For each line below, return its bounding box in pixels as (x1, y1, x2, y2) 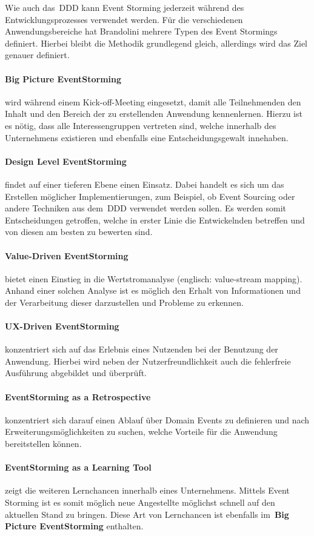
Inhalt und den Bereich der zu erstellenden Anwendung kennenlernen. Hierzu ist (5, 107, 302, 120)
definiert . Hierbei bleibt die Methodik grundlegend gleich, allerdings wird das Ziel (5, 36, 307, 49)
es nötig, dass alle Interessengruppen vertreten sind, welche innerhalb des (5, 119, 276, 131)
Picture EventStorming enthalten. (5, 520, 144, 532)
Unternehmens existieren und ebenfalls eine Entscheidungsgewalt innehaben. (5, 131, 289, 144)
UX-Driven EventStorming (5, 320, 119, 333)
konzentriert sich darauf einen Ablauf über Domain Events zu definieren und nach (5, 413, 310, 426)
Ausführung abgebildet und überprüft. (5, 366, 147, 379)
